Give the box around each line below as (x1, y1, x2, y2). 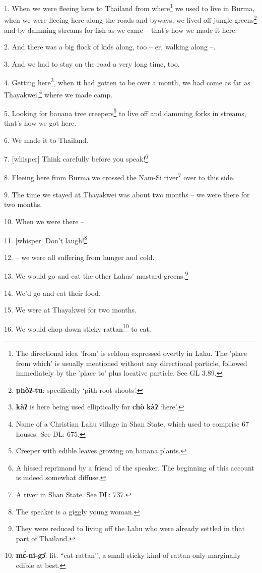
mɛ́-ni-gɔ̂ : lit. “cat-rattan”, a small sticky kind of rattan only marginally (16, 550, 241, 560)
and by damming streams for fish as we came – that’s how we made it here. (4, 24, 237, 35)
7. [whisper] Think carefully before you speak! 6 (4, 152, 149, 164)
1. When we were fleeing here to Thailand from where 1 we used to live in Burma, (4, 2, 255, 13)
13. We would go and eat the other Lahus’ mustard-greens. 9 (4, 269, 188, 281)
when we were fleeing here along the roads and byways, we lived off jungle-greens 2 (4, 13, 257, 25)
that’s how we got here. (4, 118, 77, 128)
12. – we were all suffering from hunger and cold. (4, 251, 155, 262)
